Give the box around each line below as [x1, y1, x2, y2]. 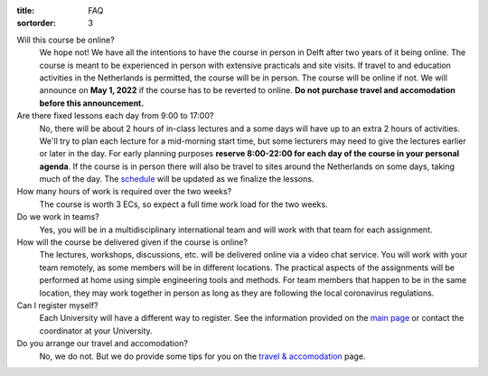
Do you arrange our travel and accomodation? [16, 338, 189, 349]
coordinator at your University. [39, 325, 153, 336]
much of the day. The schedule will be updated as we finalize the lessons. [39, 174, 314, 184]
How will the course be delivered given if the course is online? [16, 237, 249, 248]
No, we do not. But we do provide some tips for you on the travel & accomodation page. [39, 351, 366, 362]
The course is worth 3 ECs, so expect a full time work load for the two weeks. [39, 199, 329, 210]
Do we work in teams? [16, 211, 99, 222]
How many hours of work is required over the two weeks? [16, 186, 232, 197]
